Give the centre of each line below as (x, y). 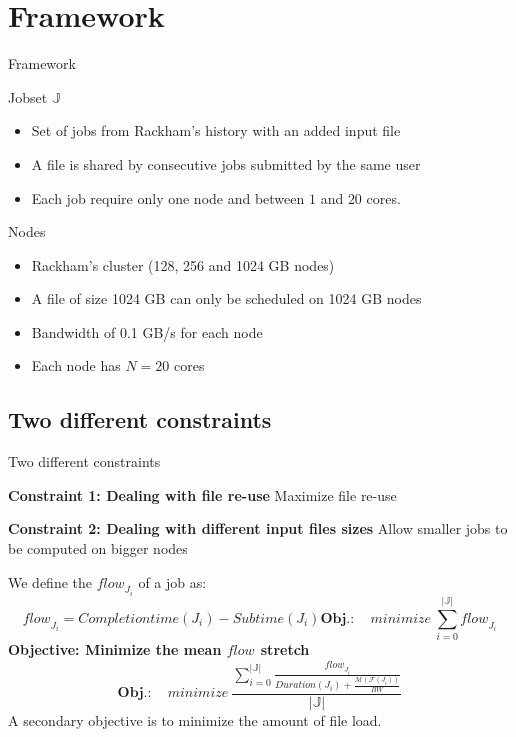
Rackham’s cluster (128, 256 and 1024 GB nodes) (183, 264)
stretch (285, 649)
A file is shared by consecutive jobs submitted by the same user (226, 163)
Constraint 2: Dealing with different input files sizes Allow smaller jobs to (258, 528)
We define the (50, 581)
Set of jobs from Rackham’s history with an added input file (216, 130)
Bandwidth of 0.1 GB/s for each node (147, 331)
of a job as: (172, 581)
